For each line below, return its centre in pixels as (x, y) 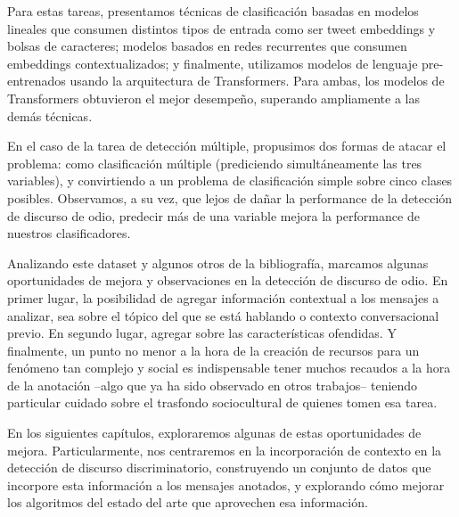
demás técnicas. (50, 115)
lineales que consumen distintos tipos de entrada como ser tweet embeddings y (221, 28)
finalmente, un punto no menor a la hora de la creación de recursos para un (213, 350)
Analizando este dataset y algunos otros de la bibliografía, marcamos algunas (218, 263)
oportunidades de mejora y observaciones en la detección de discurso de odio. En (228, 280)
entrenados (37, 81)
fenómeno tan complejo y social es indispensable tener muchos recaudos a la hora (229, 368)
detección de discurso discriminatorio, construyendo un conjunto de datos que (219, 468)
